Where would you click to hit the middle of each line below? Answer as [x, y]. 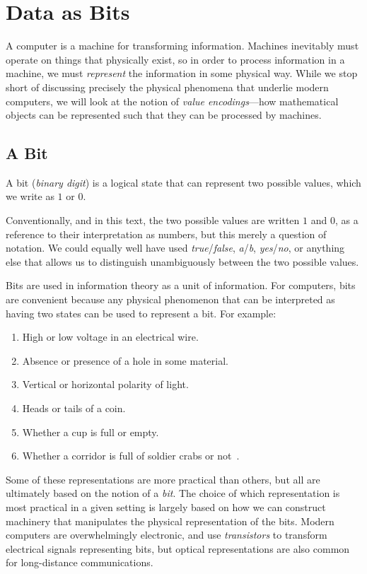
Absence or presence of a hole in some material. [125, 360]
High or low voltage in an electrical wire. [110, 337]
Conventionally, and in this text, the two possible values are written [153, 220]
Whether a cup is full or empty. [91, 432]
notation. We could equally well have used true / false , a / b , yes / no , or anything [175, 248]
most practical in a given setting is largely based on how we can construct [166, 506]
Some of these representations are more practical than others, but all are [163, 479]
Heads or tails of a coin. [74, 408]
